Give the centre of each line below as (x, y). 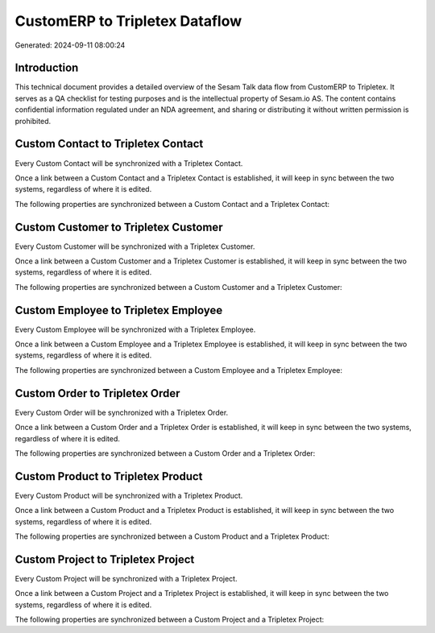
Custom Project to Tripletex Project (105, 559)
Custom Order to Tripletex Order (97, 393)
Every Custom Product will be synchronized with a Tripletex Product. (129, 495)
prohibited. (33, 121)
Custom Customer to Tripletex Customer (119, 227)
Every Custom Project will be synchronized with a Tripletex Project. (126, 578)
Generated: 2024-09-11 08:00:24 (70, 45)
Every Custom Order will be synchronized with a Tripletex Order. (122, 412)
